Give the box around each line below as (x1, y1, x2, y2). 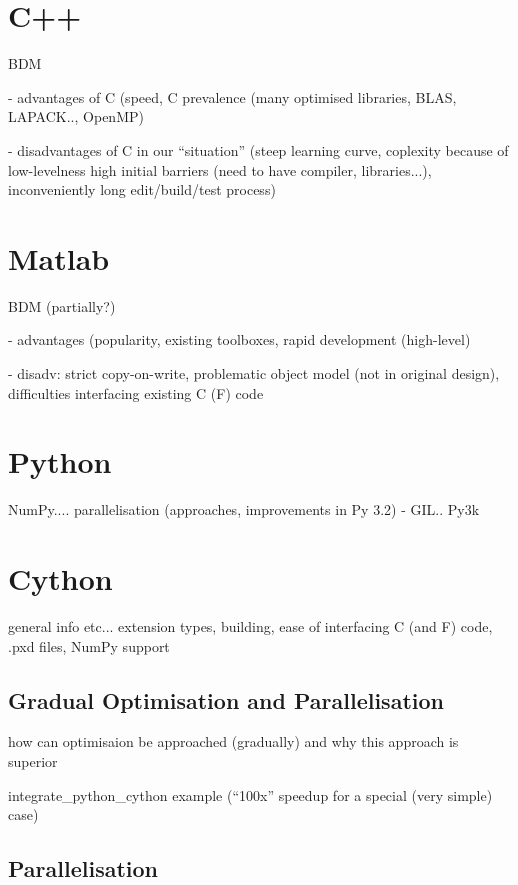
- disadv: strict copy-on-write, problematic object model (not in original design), (8, 363, 500, 383)
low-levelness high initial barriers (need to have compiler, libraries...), (8, 159, 432, 180)
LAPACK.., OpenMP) (8, 106, 144, 127)
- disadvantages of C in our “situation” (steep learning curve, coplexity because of (8, 139, 509, 160)
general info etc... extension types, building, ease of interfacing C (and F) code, (8, 616, 493, 637)
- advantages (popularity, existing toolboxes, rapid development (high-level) (8, 329, 471, 350)
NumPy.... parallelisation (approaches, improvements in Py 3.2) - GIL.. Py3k (8, 499, 480, 520)
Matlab (8, 237, 110, 278)
